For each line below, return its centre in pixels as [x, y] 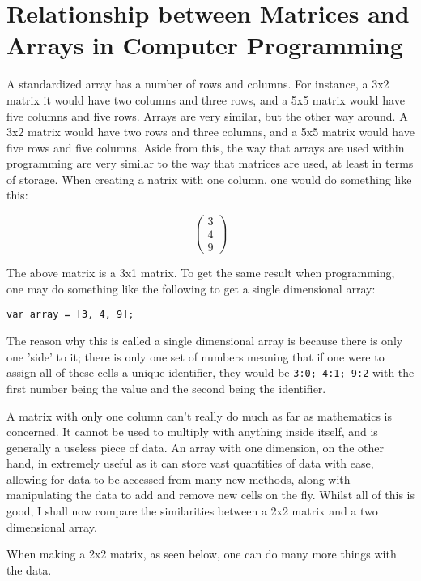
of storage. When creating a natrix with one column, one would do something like [209, 179]
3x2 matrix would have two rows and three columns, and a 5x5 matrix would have [210, 132]
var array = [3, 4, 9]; [70, 315]
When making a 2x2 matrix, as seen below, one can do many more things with [202, 554]
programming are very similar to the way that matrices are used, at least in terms [210, 163]
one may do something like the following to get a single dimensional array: [191, 288]
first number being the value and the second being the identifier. [166, 388]
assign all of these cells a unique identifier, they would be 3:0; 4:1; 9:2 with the [210, 372]
